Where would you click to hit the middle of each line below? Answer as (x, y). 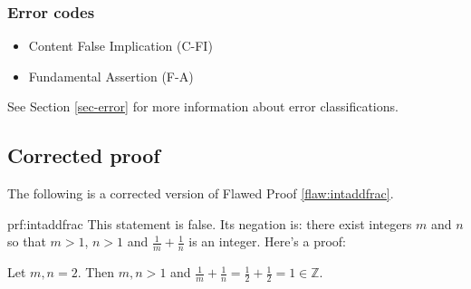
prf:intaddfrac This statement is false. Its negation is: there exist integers (210, 223)
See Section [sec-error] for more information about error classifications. (203, 106)
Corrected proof (84, 155)
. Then (96, 272)
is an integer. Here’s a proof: (268, 241)
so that (27, 241)
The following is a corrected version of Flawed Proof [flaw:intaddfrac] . (201, 193)
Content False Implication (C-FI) (120, 46)
